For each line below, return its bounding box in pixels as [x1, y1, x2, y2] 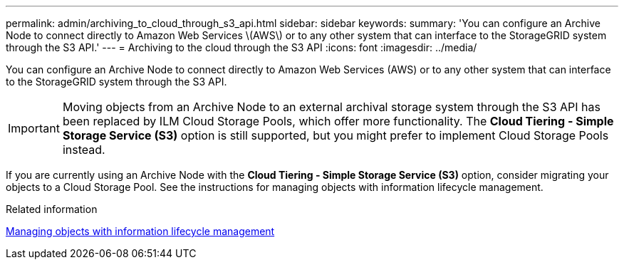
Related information [6, 203, 98, 215]
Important [8, 121, 60, 135]
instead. [62, 142, 105, 157]
